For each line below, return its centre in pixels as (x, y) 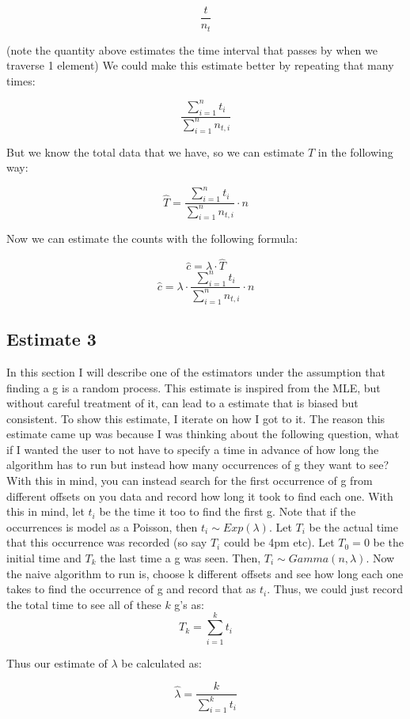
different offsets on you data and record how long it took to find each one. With (200, 496)
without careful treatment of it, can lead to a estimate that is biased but (182, 403)
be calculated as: (161, 662)
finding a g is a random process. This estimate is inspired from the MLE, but (194, 387)
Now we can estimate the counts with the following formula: (152, 238)
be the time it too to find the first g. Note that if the (228, 511)
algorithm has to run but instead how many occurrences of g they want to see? (198, 465)
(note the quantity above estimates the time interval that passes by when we (192, 49)
